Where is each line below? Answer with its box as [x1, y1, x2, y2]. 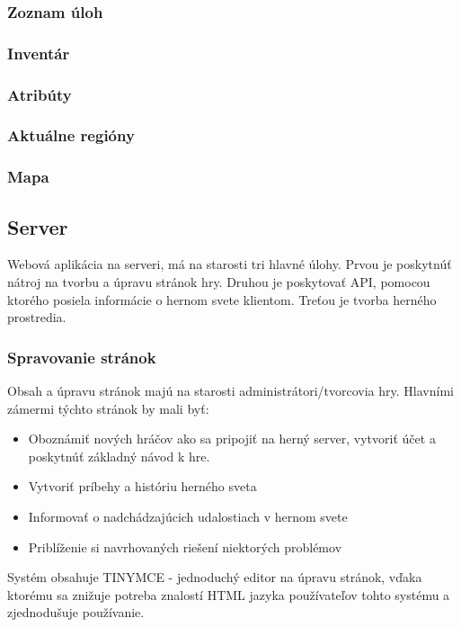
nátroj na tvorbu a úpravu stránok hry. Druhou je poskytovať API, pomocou [7, 273, 430, 291]
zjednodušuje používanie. [7, 603, 145, 622]
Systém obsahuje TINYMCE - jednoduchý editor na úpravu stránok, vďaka [7, 568, 422, 587]
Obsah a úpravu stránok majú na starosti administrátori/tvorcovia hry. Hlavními [7, 381, 454, 400]
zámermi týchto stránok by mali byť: [7, 399, 209, 417]
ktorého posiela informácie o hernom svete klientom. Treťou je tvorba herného [7, 290, 437, 309]
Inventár [7, 41, 70, 64]
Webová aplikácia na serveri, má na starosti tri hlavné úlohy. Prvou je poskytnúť [7, 255, 452, 273]
